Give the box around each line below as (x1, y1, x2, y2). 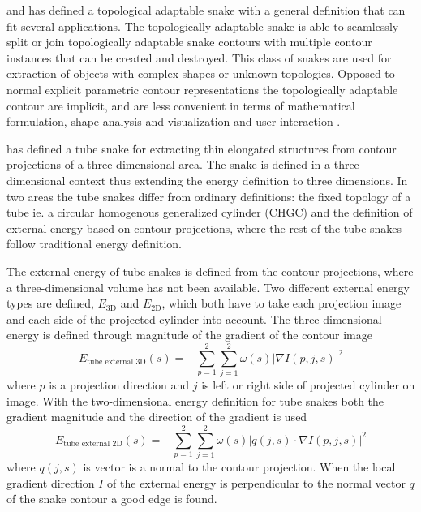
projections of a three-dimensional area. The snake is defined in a (6, 156, 331, 173)
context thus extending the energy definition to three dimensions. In (69, 171, 408, 188)
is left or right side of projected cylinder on (201, 376, 415, 393)
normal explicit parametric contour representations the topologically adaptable (6, 80, 398, 97)
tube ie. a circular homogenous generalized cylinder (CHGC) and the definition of (6, 204, 413, 221)
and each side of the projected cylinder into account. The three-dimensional (6, 310, 382, 327)
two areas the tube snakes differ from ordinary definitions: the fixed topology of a (6, 187, 411, 204)
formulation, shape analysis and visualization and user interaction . (6, 113, 341, 130)
